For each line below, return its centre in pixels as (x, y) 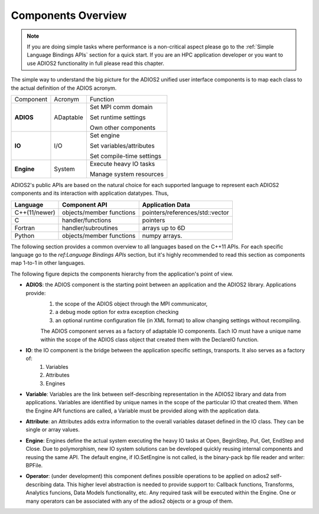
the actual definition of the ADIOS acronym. (64, 88)
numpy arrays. (162, 235)
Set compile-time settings (126, 156)
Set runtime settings (118, 117)
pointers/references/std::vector (186, 212)
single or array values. (53, 430)
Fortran (25, 228)
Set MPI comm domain (121, 107)
